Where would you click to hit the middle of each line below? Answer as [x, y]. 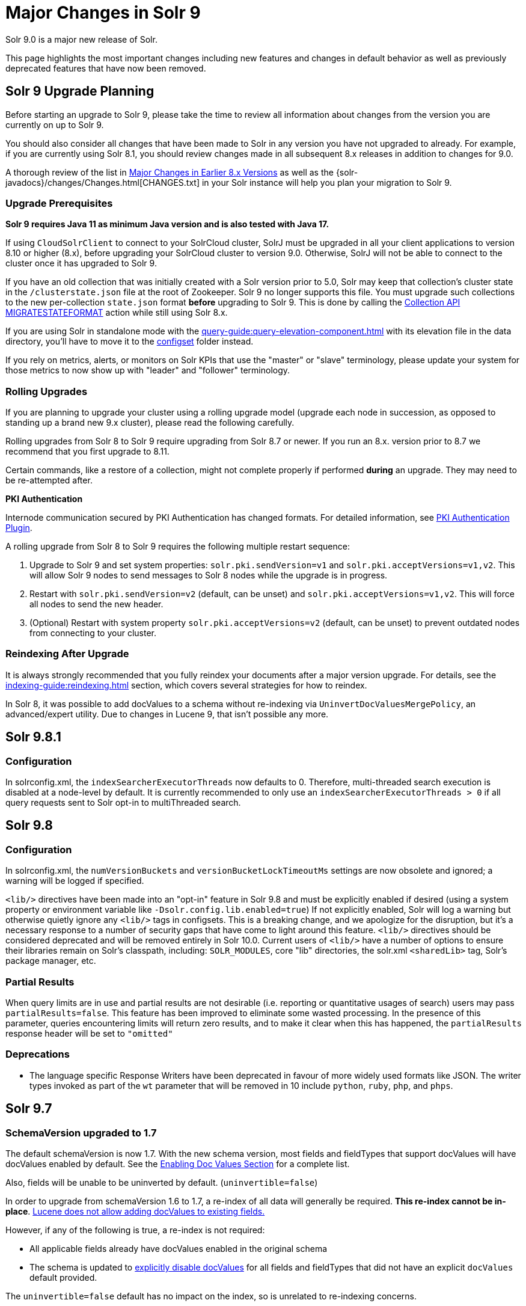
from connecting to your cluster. [93, 633]
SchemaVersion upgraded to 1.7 [81, 1133]
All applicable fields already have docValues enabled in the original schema [179, 1249]
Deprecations [38, 1054]
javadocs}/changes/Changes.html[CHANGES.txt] [102, 182]
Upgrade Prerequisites [59, 203]
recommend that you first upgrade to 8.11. [87, 452]
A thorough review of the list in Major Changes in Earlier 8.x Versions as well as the [170, 172]
